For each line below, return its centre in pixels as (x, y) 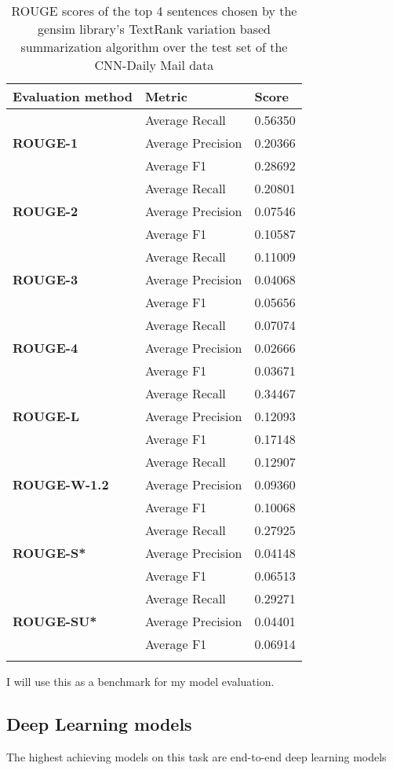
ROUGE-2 (45, 211)
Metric (166, 96)
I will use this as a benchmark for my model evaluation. (140, 681)
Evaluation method (73, 96)
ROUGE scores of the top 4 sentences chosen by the (154, 11)
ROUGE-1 (45, 143)
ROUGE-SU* (55, 621)
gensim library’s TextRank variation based (154, 29)
